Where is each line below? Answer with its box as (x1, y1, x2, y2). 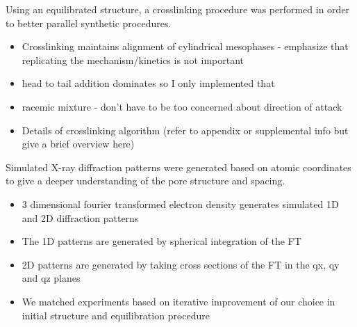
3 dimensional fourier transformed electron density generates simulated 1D (22, 196, 339, 211)
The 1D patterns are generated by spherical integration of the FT (22, 234, 301, 248)
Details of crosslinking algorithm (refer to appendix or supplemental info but (22, 122, 349, 137)
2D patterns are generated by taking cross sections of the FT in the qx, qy (22, 257, 340, 271)
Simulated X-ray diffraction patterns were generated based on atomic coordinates (6, 159, 351, 174)
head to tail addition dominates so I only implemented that (22, 76, 275, 90)
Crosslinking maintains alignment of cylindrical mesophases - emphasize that (22, 39, 349, 54)
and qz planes (22, 271, 81, 285)
